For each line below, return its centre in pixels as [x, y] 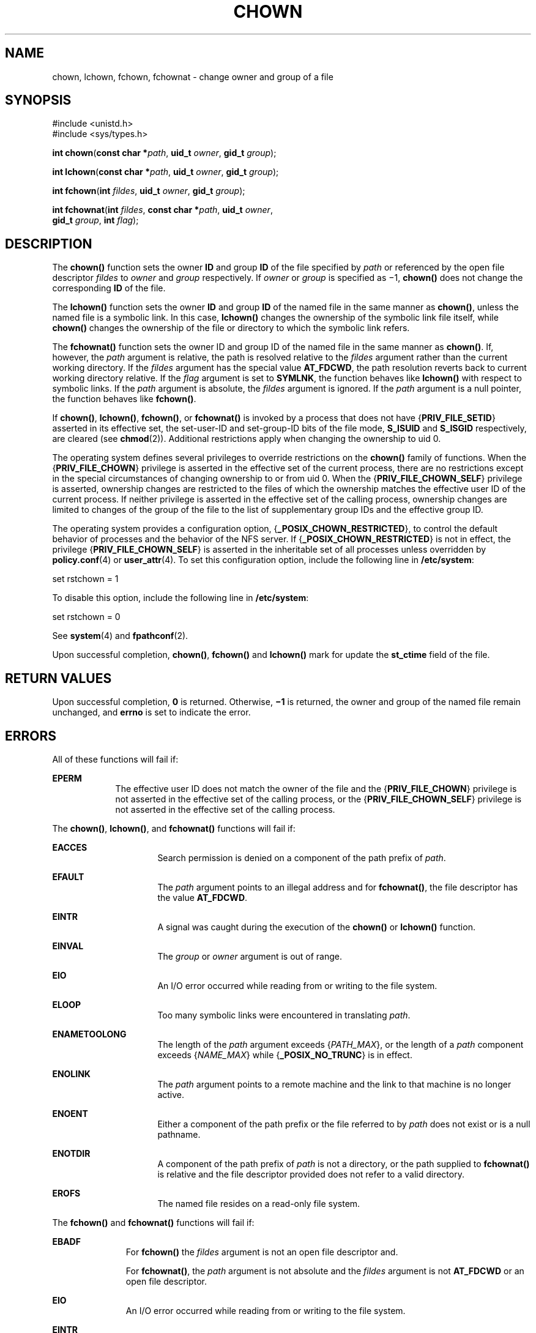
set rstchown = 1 [85, 579]
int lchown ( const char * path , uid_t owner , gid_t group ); [166, 172]
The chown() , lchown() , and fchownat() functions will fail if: [174, 828]
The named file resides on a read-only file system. [259, 1203]
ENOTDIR [71, 1153]
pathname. [179, 1134]
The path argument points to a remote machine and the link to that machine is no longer [334, 1084]
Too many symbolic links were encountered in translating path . [284, 1015]
